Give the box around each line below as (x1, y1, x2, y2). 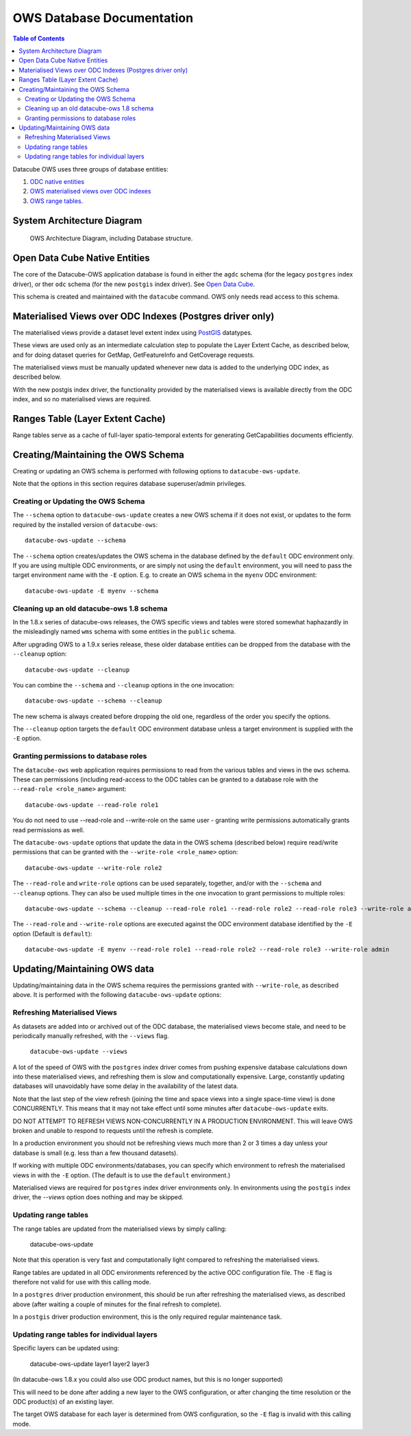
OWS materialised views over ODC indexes (29, 187, 151, 196)
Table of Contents (12, 34, 65, 43)
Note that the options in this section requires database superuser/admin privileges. (12, 480, 247, 488)
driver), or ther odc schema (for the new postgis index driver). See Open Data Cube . (12, 280, 256, 288)
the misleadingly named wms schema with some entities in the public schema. (12, 628, 236, 636)
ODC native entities (29, 178, 85, 186)
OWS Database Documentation (12, 10, 194, 25)
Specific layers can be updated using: (12, 1344, 120, 1352)
